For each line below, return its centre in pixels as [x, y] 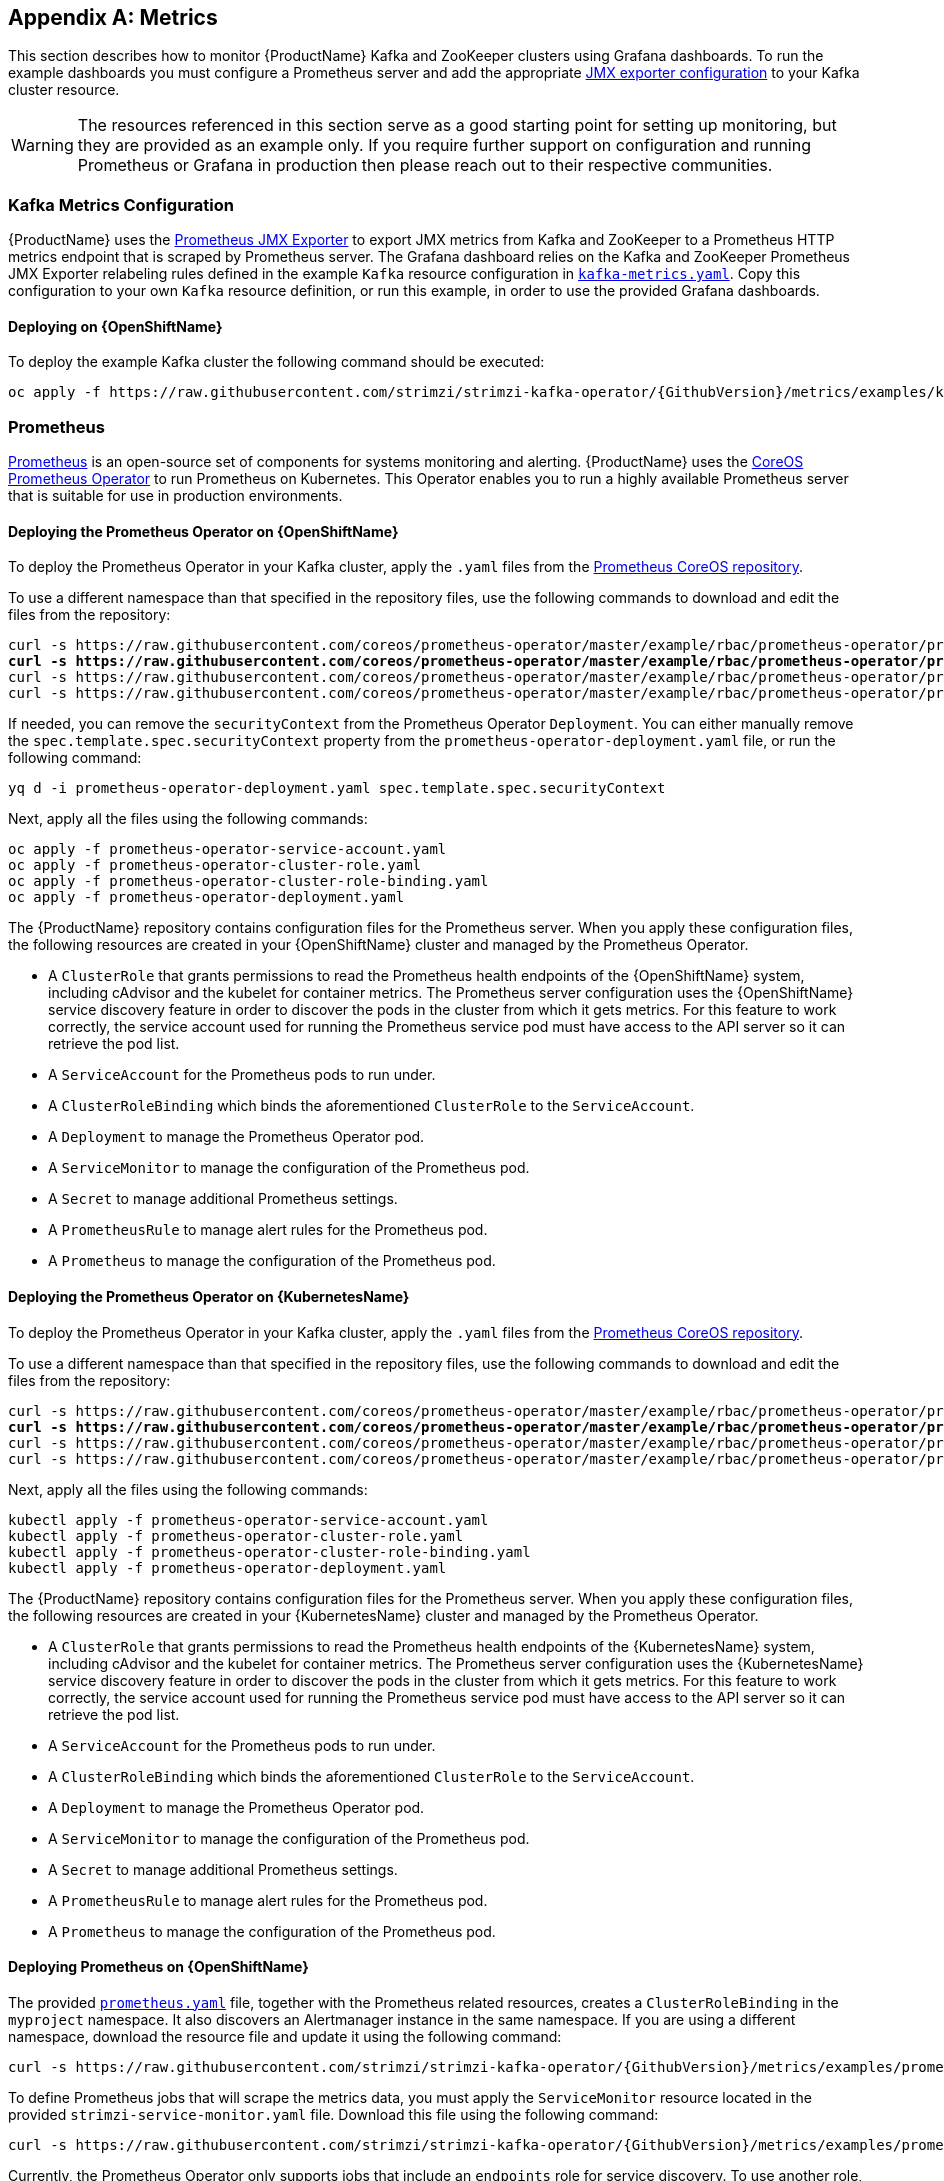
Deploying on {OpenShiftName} [115, 326]
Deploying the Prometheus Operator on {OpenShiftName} [203, 531]
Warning [42, 145]
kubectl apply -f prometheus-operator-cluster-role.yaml [236, 1535]
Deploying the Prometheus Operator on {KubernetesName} [209, 1296]
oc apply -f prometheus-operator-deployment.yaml [206, 897]
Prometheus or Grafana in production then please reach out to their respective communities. [425, 165]
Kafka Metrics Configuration [121, 204]
